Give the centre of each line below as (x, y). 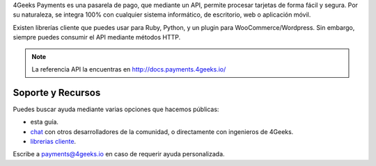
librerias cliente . (53, 142)
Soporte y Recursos (57, 93)
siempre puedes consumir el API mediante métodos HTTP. (97, 38)
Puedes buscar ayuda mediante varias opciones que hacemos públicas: (116, 109)
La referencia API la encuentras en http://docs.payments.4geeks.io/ (129, 69)
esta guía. (45, 122)
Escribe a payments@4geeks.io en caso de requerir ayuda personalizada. (119, 154)
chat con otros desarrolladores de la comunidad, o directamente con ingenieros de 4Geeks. (162, 131)
